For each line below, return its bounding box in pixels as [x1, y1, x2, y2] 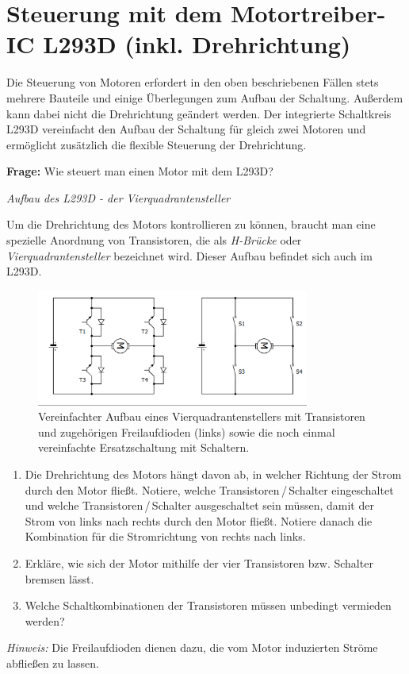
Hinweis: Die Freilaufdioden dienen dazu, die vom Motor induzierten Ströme [6, 639, 378, 656]
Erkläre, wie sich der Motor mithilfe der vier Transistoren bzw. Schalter [25, 554, 373, 571]
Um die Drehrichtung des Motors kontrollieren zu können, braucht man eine [6, 216, 376, 233]
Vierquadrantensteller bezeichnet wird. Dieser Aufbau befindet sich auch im [6, 247, 373, 264]
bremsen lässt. [25, 570, 94, 587]
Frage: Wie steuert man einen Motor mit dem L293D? [6, 163, 273, 179]
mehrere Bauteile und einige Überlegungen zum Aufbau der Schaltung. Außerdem [6, 89, 403, 106]
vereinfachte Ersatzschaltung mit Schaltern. [38, 439, 250, 456]
